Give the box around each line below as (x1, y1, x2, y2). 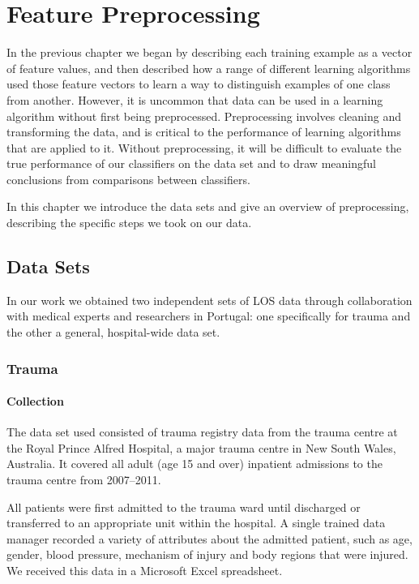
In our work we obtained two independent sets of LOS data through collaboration (6, 291, 413, 308)
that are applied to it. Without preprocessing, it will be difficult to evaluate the (6, 139, 402, 156)
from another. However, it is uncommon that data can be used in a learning (6, 91, 383, 108)
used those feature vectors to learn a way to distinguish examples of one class (6, 75, 391, 92)
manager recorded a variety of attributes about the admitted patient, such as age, (6, 530, 413, 547)
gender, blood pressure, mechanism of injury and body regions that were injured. (6, 546, 408, 563)
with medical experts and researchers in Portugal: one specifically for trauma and (6, 307, 411, 324)
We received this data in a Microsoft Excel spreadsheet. (6, 562, 283, 579)
